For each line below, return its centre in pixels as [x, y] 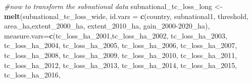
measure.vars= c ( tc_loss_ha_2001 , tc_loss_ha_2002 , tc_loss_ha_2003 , [116, 35]
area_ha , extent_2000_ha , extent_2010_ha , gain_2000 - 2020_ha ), [107, 26]
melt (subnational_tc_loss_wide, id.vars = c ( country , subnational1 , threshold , [126, 16]
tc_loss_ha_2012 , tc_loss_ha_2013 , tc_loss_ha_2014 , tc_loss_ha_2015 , [121, 65]
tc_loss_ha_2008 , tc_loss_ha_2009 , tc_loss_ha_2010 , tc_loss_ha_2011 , [121, 55]
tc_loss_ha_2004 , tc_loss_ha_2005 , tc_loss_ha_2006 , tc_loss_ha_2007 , [121, 45]
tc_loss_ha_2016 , [32, 75]
